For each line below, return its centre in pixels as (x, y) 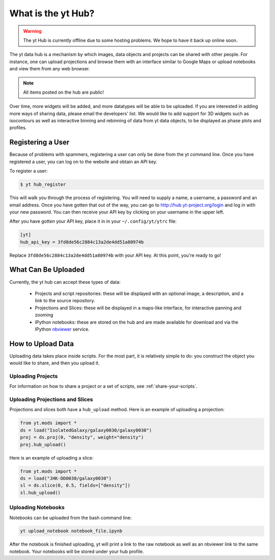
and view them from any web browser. (50, 69)
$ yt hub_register (43, 184)
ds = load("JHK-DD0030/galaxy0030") (66, 478)
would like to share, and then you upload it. (54, 363)
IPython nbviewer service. (62, 329)
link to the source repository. (65, 301)
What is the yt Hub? (52, 13)
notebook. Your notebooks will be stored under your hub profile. (77, 551)
